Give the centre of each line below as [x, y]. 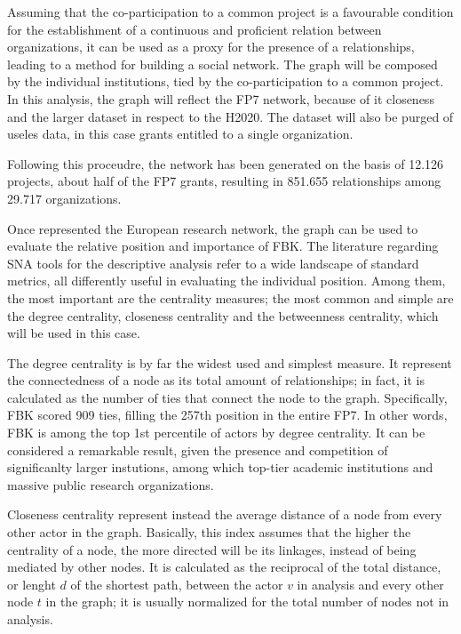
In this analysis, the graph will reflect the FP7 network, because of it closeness [221, 98]
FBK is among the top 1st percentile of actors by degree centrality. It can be [216, 433]
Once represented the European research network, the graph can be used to [213, 228]
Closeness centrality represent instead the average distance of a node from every [225, 514]
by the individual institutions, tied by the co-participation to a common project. [226, 81]
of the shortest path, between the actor [177, 584]
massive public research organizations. [111, 484]
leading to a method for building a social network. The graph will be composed [223, 64]
